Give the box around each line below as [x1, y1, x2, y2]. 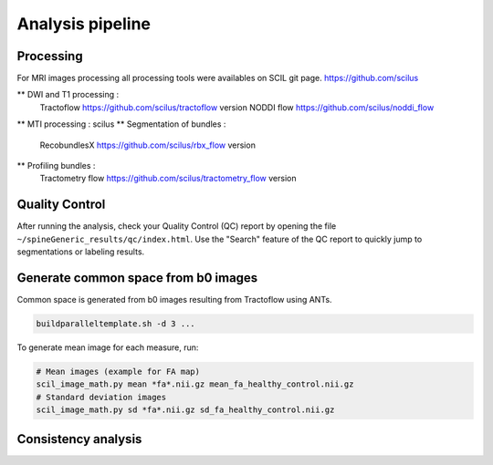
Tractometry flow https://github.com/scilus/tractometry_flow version [39, 173, 297, 184]
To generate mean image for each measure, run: [16, 342, 199, 353]
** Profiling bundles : [16, 160, 96, 171]
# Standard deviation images [36, 392, 167, 402]
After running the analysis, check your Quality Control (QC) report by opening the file [16, 221, 337, 232]
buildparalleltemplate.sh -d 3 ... [36, 318, 195, 328]
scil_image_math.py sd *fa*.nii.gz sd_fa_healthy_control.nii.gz [36, 405, 335, 415]
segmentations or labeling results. [16, 246, 145, 257]
